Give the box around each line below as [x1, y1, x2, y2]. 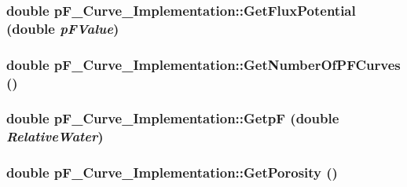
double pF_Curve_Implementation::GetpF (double [6, 108, 339, 128]
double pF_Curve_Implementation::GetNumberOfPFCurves [6, 54, 401, 74]
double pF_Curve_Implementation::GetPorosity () [6, 163, 338, 182]
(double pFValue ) [6, 18, 119, 38]
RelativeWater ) [6, 126, 104, 146]
